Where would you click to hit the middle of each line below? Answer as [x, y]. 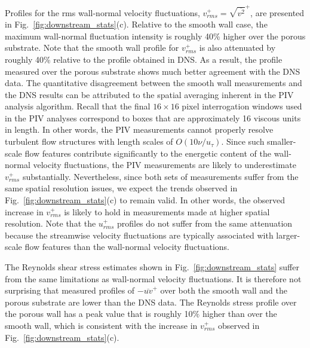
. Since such [243, 141]
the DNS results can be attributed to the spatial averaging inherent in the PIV [149, 94]
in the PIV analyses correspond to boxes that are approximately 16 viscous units [153, 117]
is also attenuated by [237, 48]
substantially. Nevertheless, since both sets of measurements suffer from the [160, 176]
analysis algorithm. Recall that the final [78, 106]
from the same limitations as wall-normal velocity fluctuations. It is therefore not [153, 278]
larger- [288, 235]
